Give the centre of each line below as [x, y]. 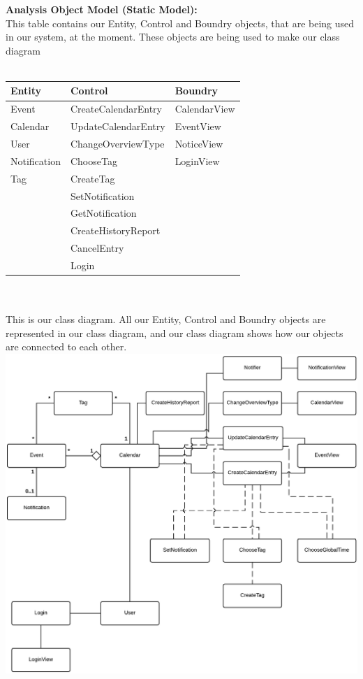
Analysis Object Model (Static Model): [102, 9]
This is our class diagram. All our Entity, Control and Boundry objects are [166, 319]
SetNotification [102, 195]
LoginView [197, 160]
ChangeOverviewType [117, 143]
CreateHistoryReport [115, 230]
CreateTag [92, 178]
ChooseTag [94, 160]
